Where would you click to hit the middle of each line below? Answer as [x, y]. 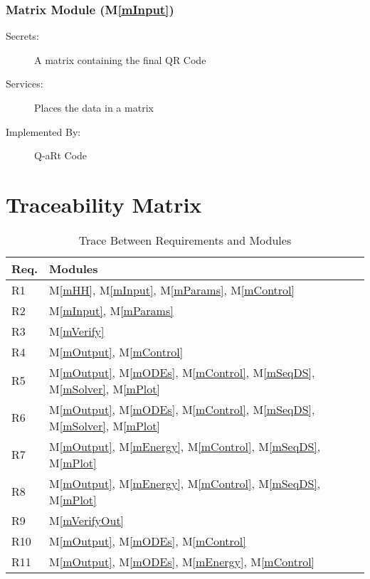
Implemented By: [43, 131]
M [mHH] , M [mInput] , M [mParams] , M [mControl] [172, 289]
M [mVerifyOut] [87, 520]
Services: [25, 84]
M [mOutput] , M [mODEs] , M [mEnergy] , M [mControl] [182, 561]
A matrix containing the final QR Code [120, 59]
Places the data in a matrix [94, 107]
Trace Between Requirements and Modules [185, 240]
